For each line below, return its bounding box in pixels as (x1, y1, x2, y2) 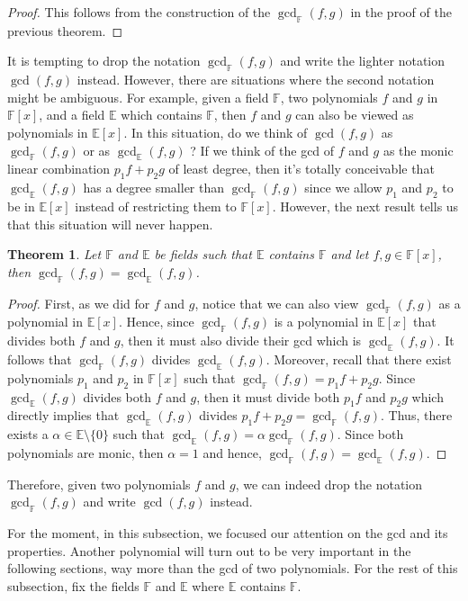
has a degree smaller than (83, 178, 225, 197)
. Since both (337, 425, 404, 444)
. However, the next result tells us (272, 196, 459, 215)
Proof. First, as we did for (7, 293, 150, 312)
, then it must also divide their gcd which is (120, 331, 362, 350)
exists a (7, 425, 49, 444)
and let (330, 245, 369, 264)
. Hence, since (118, 312, 194, 331)
